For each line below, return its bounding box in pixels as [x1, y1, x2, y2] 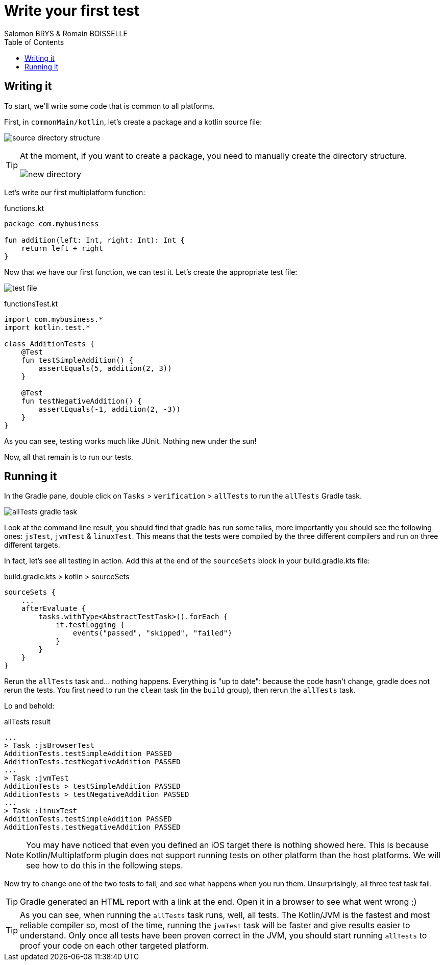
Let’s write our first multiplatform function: [4, 187, 145, 197]
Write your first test [4, 2, 140, 19]
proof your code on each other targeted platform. [20, 940, 209, 951]
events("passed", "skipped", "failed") [72, 629, 232, 638]
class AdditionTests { [4, 339, 95, 348]
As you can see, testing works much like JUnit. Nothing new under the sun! [4, 436, 257, 445]
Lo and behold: [4, 701, 55, 711]
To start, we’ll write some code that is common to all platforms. [4, 101, 215, 110]
